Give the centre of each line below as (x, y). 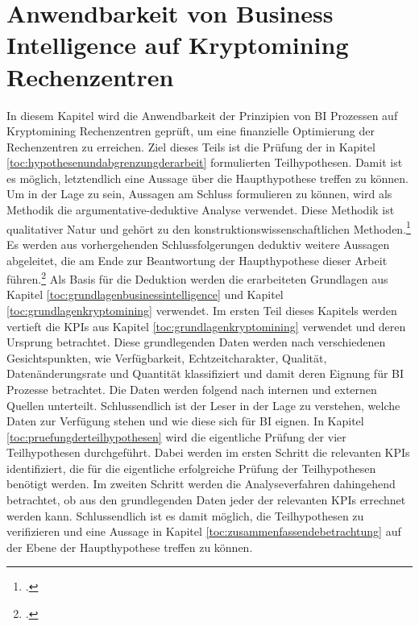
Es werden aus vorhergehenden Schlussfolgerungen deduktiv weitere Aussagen (198, 244)
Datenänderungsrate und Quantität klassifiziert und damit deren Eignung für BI (205, 373)
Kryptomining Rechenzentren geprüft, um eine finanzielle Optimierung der (191, 131)
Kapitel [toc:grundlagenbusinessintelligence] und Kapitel (145, 294)
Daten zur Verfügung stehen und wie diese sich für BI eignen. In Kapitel (185, 421)
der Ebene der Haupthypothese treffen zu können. (130, 547)
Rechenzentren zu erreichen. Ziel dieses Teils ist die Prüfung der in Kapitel (191, 146)
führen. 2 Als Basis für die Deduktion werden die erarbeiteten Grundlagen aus (197, 278)
